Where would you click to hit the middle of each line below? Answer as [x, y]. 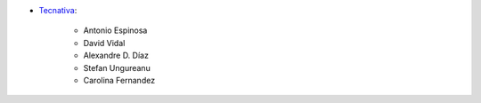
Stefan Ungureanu [117, 67]
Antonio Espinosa [115, 30]
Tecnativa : [58, 10]
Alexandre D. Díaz [116, 55]
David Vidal [104, 43]
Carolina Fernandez [119, 80]
